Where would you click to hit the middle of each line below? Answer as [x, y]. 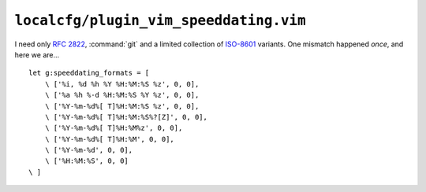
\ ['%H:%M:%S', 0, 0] [87, 161]
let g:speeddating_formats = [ [89, 73]
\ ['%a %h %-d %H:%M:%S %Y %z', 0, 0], [122, 95]
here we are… [37, 54]
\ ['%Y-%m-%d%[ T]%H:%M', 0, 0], [110, 139]
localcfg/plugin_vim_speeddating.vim [161, 20]
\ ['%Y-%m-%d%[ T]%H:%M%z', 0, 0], [114, 128]
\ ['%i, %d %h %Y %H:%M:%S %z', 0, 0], [122, 84]
